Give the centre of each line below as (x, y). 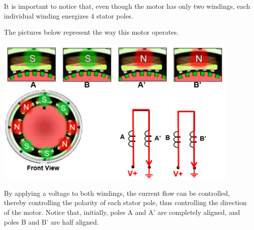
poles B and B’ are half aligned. (52, 221)
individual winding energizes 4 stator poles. (69, 15)
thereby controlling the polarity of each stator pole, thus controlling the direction (126, 202)
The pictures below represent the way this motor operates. (91, 32)
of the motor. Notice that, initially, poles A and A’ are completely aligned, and (122, 212)
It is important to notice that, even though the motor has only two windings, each (127, 6)
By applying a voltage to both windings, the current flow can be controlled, (117, 193)
